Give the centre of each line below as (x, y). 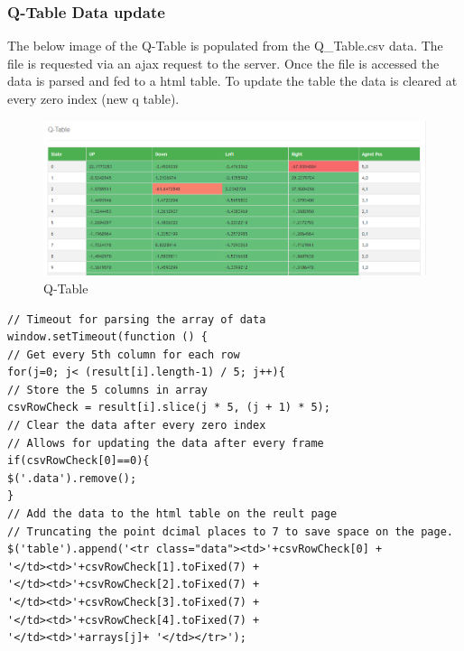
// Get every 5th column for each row (124, 354)
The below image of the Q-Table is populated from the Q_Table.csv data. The (225, 46)
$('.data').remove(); (72, 478)
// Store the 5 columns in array (107, 390)
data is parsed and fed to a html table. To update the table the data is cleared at (232, 81)
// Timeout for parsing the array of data (137, 319)
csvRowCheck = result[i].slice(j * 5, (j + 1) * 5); (169, 408)
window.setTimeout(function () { (107, 337)
